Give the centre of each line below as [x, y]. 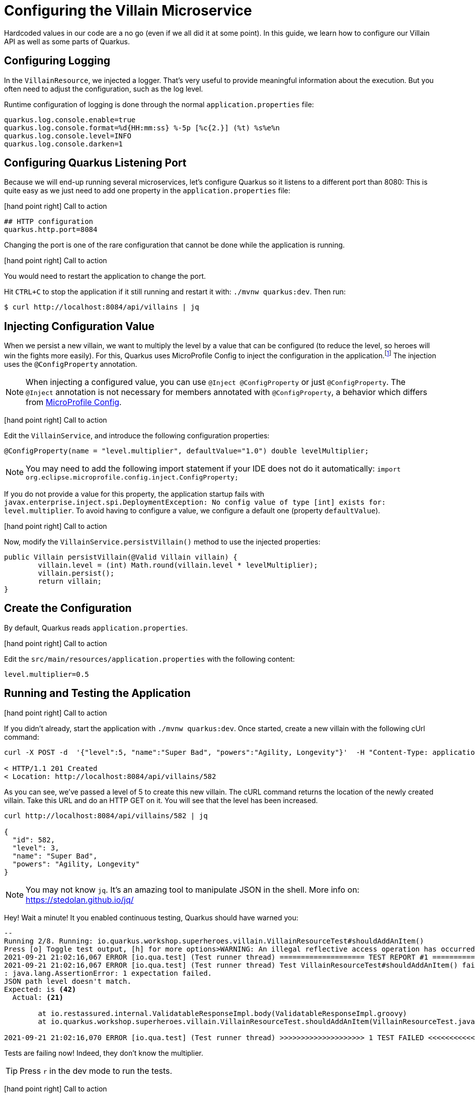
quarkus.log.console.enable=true [70, 120]
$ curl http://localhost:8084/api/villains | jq [102, 307]
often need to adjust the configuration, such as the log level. [104, 89]
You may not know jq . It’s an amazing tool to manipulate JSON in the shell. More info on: [193, 889]
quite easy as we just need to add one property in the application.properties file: [147, 191]
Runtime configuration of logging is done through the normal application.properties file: [159, 104]
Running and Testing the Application [97, 693]
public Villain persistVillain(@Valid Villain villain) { [121, 557]
